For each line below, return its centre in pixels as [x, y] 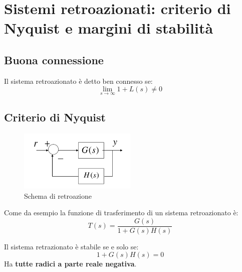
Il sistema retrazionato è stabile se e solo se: [71, 246]
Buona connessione [54, 59]
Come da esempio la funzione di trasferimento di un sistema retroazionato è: [121, 213]
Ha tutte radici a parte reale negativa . [70, 264]
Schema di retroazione [58, 195]
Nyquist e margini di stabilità [109, 28]
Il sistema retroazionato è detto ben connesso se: [78, 81]
